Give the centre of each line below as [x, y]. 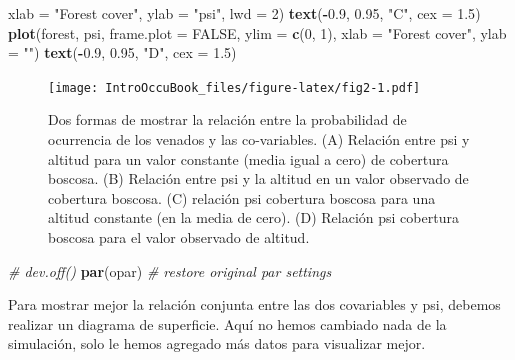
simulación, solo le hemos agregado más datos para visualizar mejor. [217, 343]
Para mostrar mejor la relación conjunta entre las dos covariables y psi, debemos [254, 304]
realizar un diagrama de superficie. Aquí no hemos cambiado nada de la [227, 323]
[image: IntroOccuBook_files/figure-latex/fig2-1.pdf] [234, 87]
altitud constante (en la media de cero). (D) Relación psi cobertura [253, 217]
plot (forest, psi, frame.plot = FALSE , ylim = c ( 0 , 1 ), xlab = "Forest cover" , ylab [257, 32]
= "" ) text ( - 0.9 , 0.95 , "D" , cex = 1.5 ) [122, 52]
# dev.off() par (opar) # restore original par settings [170, 270]
